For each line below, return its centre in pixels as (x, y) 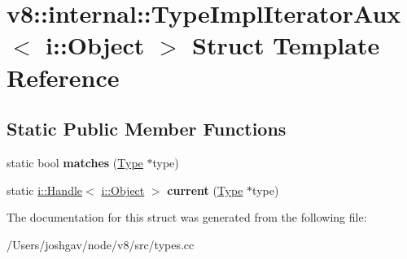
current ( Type (205, 190)
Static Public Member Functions (147, 129)
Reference (63, 77)
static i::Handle (45, 190)
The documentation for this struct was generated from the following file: (187, 217)
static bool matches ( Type (75, 162)
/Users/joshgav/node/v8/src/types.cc (101, 244)
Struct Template (286, 45)
